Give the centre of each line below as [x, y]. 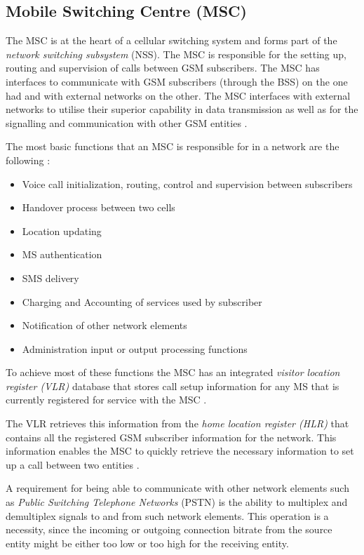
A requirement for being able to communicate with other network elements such [177, 488]
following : [28, 160]
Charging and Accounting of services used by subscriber [142, 301]
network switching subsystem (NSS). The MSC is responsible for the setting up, [176, 54]
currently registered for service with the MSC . [106, 400]
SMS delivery [50, 277]
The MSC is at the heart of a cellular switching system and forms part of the [171, 40]
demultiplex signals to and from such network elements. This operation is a [167, 515]
